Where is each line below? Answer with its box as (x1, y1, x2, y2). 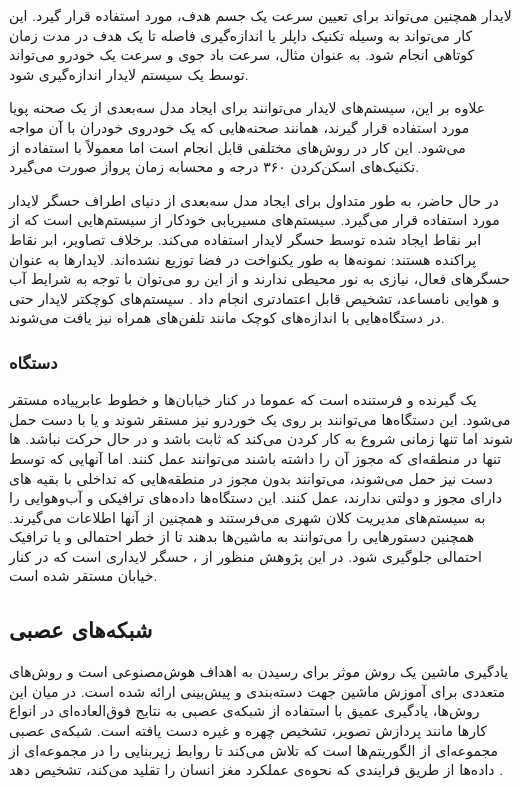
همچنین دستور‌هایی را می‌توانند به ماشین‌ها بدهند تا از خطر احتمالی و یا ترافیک (9, 526, 475, 547)
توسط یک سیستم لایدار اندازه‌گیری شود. (9, 63, 249, 84)
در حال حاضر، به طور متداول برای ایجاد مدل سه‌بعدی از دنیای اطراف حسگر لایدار (9, 189, 499, 210)
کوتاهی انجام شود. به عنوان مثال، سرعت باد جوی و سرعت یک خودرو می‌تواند (9, 44, 475, 65)
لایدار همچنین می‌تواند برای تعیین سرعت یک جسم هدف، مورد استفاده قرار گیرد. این (9, 5, 512, 25)
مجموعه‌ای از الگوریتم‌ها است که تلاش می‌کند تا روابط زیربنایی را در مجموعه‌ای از (9, 739, 499, 760)
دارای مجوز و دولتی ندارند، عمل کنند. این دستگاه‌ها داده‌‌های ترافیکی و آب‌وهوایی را (9, 487, 502, 508)
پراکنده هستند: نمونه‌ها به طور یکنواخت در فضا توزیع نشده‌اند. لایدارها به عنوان (9, 248, 477, 269)
